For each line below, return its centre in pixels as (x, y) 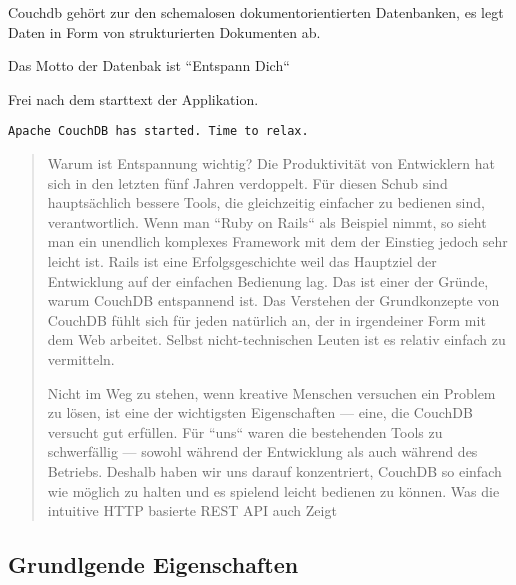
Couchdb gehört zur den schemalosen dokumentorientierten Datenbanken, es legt (256, 12)
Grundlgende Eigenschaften (153, 564)
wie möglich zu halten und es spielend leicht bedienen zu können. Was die (273, 490)
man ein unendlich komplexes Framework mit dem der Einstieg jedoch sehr (277, 241)
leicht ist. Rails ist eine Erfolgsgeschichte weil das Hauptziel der (242, 261)
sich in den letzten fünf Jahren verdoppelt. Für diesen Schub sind (247, 182)
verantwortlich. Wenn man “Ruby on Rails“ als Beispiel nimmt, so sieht (267, 221)
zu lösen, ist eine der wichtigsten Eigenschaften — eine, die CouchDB (260, 412)
